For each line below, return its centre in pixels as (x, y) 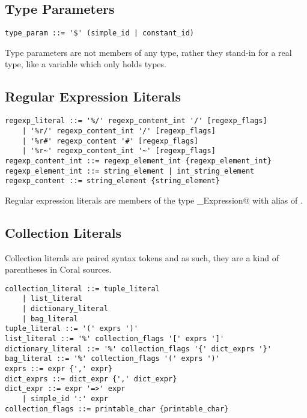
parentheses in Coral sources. (58, 269)
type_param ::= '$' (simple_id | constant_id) (99, 33)
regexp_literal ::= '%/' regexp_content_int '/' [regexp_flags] (136, 121)
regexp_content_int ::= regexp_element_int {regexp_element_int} (138, 161)
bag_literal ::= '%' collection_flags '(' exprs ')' (112, 359)
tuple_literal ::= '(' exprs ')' (71, 329)
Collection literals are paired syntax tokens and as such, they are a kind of (142, 257)
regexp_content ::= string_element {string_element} (112, 181)
